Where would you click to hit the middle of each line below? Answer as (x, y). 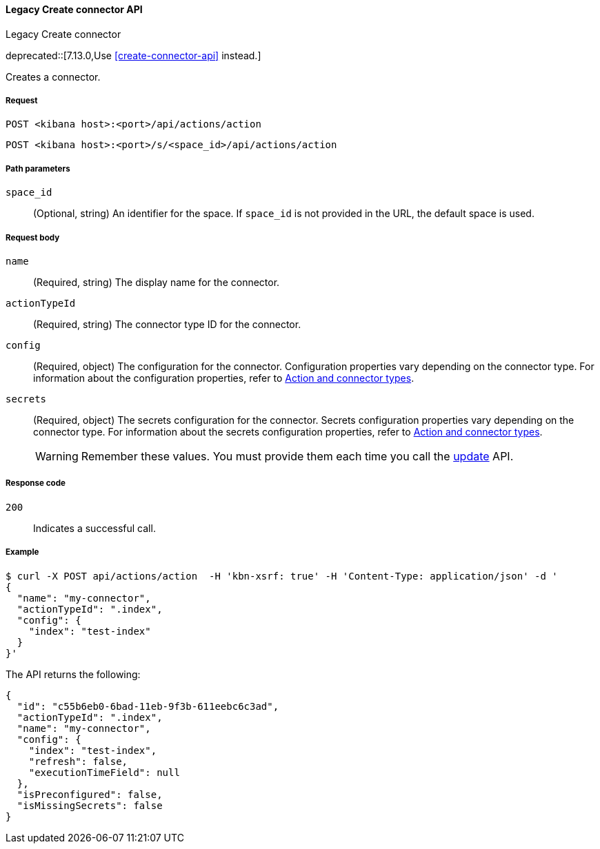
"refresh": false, (78, 761)
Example (22, 552)
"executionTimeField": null (104, 772)
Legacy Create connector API (74, 9)
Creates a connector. (53, 76)
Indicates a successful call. (94, 528)
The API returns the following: (73, 674)
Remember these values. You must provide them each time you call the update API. (297, 456)
